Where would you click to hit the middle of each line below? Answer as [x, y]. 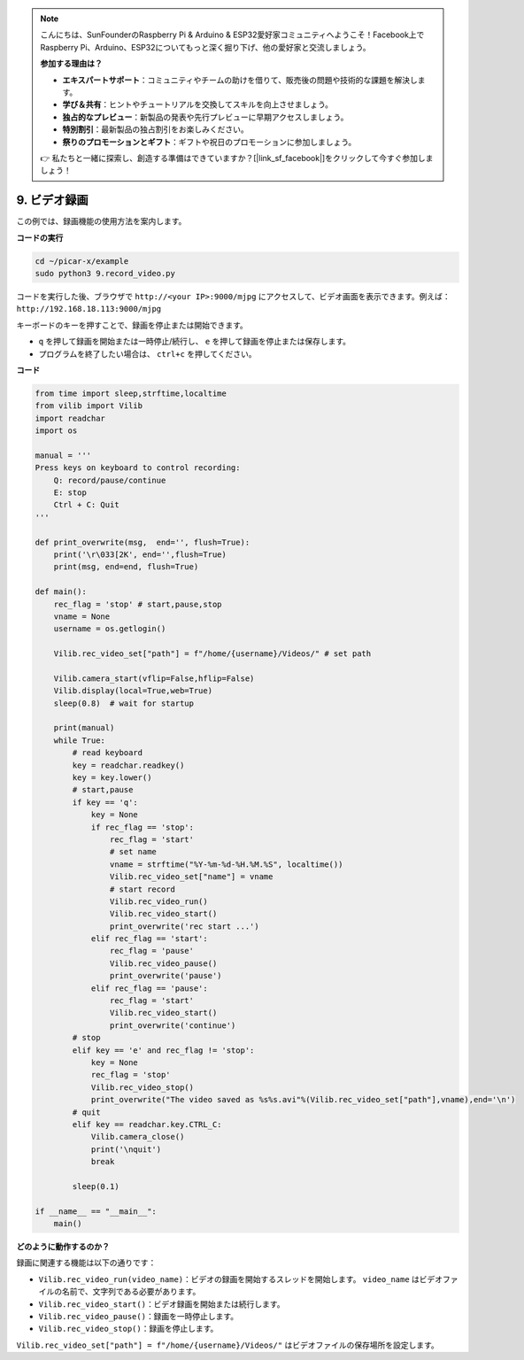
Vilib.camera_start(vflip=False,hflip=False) [154, 678]
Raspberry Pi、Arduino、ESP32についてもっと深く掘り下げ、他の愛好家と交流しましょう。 [205, 47]
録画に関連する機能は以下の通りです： [86, 1263]
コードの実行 [40, 237]
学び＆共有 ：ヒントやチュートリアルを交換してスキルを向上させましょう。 [198, 104]
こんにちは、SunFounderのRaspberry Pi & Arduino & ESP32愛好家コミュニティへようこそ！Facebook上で [232, 35]
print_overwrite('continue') [173, 1025]
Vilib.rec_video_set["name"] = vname [191, 877]
